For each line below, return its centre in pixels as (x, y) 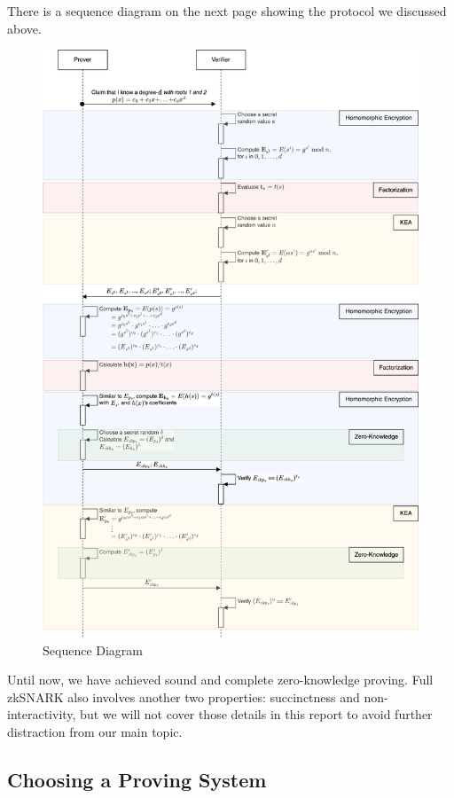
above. (24, 28)
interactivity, (42, 714)
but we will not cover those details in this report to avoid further (256, 714)
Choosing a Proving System (137, 779)
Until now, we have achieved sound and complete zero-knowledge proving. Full (220, 680)
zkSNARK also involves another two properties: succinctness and (184, 696)
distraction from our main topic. (95, 732)
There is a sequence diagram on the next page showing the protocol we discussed (227, 11)
